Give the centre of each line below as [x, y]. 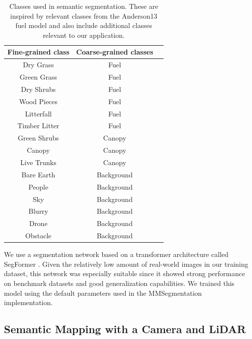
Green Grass [38, 77]
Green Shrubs [38, 138]
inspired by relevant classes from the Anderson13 [84, 15]
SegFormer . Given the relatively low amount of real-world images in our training [126, 264]
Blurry [39, 211]
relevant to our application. [84, 35]
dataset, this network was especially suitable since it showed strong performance [125, 273]
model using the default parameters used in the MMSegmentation [103, 293]
